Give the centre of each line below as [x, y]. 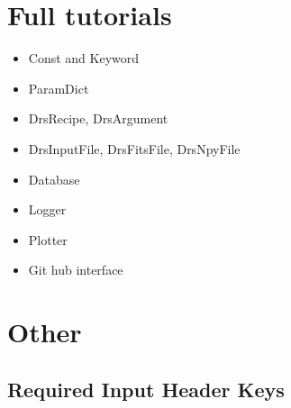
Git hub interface [76, 270]
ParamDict [59, 88]
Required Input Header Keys [146, 389]
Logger [47, 209]
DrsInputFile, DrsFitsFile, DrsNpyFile [134, 148]
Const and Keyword [84, 58]
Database [54, 179]
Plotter [48, 239]
